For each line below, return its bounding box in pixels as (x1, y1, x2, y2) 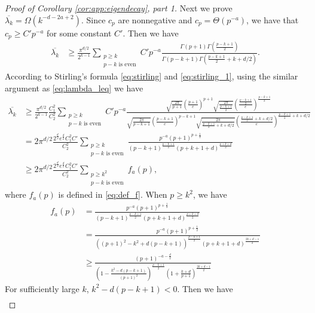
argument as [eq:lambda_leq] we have (5, 81, 143, 94)
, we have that (246, 13, 299, 26)
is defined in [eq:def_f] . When (58, 188, 167, 201)
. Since (81, 13, 106, 26)
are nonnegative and (118, 13, 192, 26)
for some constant (47, 26, 112, 39)
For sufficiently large (5, 282, 79, 294)
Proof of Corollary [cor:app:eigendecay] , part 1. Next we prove (5, 2, 233, 14)
